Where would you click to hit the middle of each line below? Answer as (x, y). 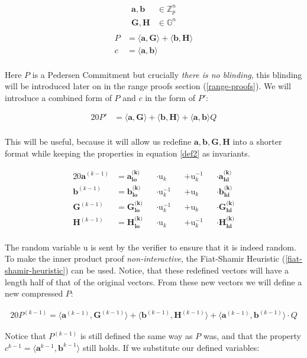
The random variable (43, 247)
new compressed (34, 293)
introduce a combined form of (58, 97)
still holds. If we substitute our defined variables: (171, 347)
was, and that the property (252, 336)
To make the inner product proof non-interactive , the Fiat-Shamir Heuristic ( (145, 258)
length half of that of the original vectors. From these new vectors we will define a (153, 281)
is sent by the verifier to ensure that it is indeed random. (193, 247)
